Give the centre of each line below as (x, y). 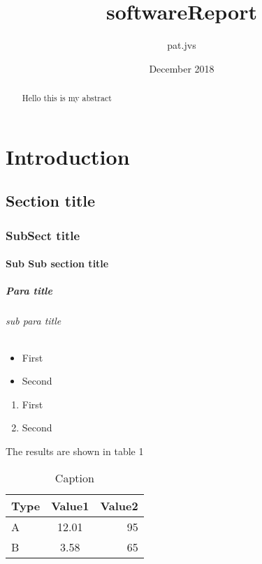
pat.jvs (182, 45)
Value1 (70, 505)
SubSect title (43, 235)
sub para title (34, 321)
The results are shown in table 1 (75, 451)
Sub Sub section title (57, 264)
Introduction (68, 156)
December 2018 (182, 68)
